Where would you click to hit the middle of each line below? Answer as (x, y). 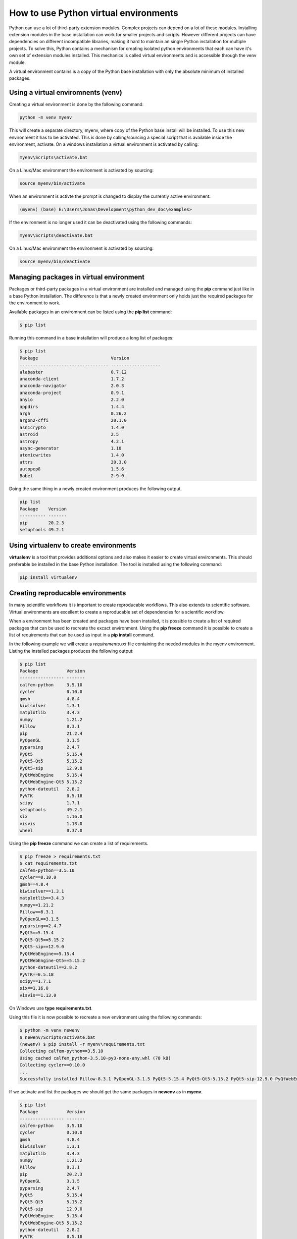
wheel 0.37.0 (51, 831)
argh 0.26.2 (73, 413)
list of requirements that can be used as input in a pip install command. (82, 635)
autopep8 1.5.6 (72, 469)
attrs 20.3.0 (73, 462)
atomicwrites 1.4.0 (72, 455)
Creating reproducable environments (68, 593)
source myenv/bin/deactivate (55, 261)
